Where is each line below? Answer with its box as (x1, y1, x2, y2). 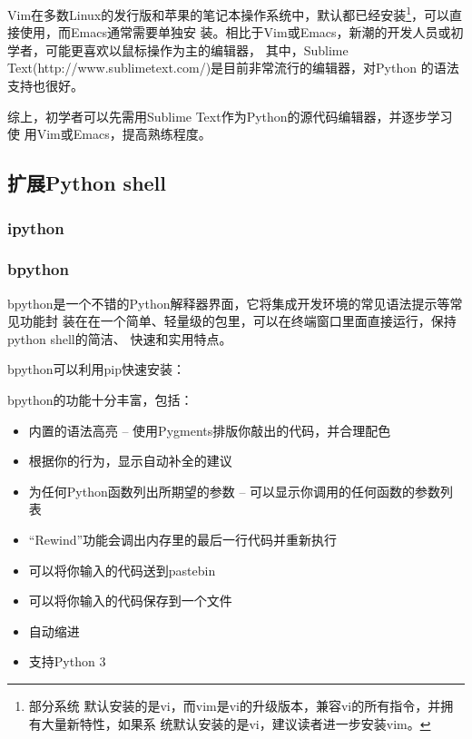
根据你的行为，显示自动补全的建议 (28, 451, 232, 470)
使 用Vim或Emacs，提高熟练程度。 (7, 124, 211, 143)
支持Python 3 (28, 652, 106, 671)
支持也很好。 (7, 76, 84, 95)
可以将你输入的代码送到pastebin (28, 560, 216, 579)
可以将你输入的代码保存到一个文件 (28, 591, 232, 610)
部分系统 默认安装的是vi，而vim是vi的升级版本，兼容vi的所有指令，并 (28, 695, 441, 714)
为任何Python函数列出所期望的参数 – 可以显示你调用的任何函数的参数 (28, 481, 441, 500)
